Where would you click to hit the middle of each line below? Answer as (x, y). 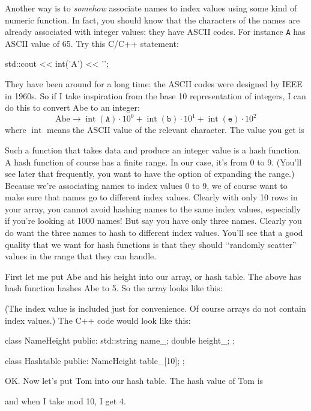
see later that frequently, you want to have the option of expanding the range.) (150, 174)
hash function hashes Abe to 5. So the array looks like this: (114, 288)
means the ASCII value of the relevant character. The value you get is (176, 130)
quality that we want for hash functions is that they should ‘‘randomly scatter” (151, 244)
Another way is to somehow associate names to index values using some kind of (151, 8)
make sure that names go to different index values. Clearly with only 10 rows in (151, 197)
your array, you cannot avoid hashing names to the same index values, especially (153, 209)
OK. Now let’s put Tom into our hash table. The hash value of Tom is (134, 381)
